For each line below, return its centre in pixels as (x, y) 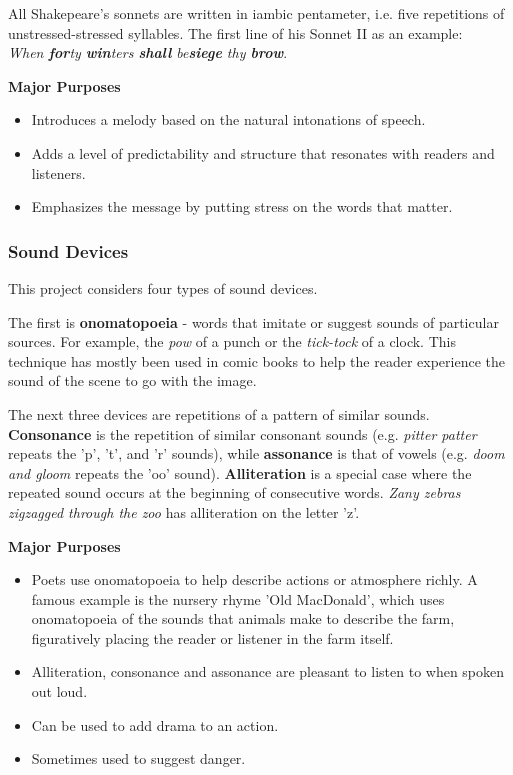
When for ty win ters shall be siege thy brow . (148, 52)
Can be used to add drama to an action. (155, 724)
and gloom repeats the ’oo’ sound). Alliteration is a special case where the (240, 472)
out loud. (59, 691)
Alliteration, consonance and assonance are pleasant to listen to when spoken (268, 671)
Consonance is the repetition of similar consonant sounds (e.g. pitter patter (242, 433)
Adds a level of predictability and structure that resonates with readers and (263, 152)
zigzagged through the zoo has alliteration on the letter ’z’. (184, 511)
